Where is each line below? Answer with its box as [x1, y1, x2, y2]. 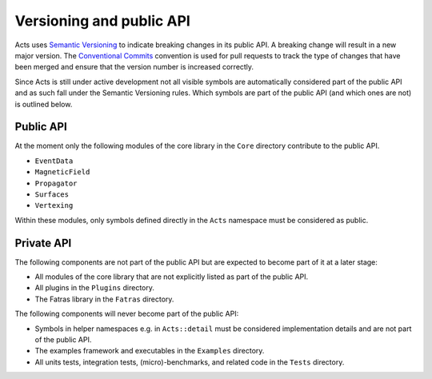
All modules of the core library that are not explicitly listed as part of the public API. [34, 272, 309, 281]
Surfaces [34, 189, 70, 199]
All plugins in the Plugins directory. [34, 283, 155, 293]
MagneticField [34, 168, 90, 177]
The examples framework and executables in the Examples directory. [34, 346, 265, 356]
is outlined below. [14, 99, 73, 109]
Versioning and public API [14, 12, 191, 30]
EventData [34, 156, 74, 166]
